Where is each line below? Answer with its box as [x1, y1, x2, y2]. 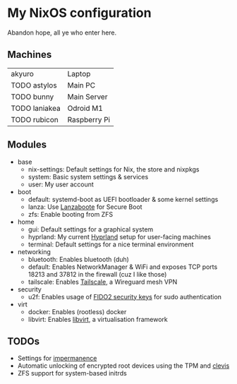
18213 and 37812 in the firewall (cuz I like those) [28, 270, 167, 278]
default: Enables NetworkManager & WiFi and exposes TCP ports [28, 263, 218, 271]
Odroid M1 [67, 103, 104, 113]
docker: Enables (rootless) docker [28, 307, 127, 316]
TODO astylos [11, 80, 58, 90]
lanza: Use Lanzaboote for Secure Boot [28, 203, 142, 211]
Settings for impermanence [17, 354, 97, 363]
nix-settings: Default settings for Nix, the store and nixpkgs [28, 164, 200, 174]
